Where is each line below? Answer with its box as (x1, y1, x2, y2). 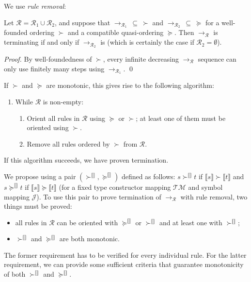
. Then (174, 27, 194, 37)
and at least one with (159, 217, 222, 227)
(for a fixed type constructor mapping (59, 182, 171, 192)
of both (4, 269, 26, 279)
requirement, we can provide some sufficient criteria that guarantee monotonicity (4, 259, 244, 269)
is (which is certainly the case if (100, 37, 194, 47)
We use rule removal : (4, 1, 66, 11)
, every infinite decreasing (103, 53, 179, 64)
